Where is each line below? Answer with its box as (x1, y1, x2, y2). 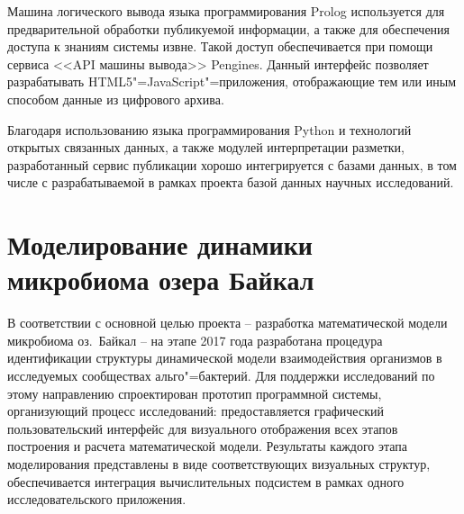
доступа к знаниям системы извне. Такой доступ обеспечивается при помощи (7, 37, 433, 56)
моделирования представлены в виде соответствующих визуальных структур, (7, 455, 431, 473)
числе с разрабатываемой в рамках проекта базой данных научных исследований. (7, 173, 454, 192)
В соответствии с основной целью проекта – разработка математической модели (7, 313, 448, 332)
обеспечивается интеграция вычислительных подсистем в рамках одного (7, 472, 405, 491)
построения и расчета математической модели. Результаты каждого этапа (7, 437, 408, 455)
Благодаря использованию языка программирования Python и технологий (7, 120, 412, 139)
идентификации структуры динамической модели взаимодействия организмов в (7, 348, 442, 367)
